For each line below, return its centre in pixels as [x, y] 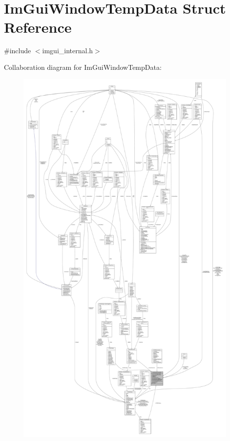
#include [18, 51]
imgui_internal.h [68, 51]
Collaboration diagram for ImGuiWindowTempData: [83, 67]
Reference [38, 27]
